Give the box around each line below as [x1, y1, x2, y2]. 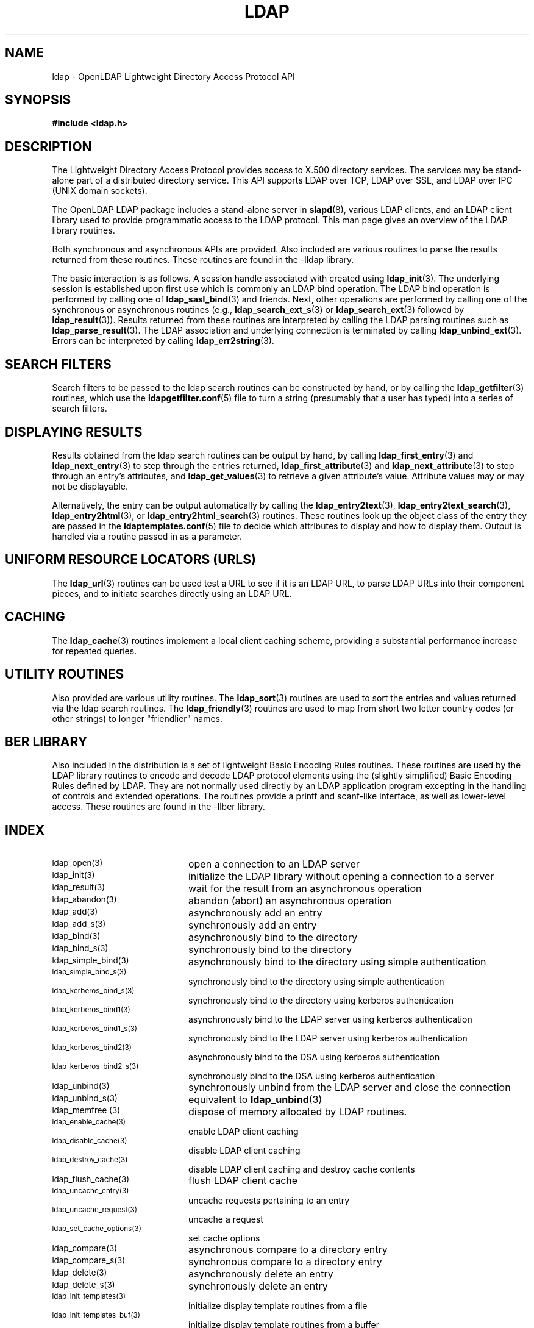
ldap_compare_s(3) [52, 1255, 126, 1266]
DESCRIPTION [5, 138, 92, 154]
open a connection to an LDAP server [188, 858, 360, 871]
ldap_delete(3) [52, 1268, 107, 1278]
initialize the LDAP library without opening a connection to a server [188, 870, 494, 883]
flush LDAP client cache [188, 1174, 298, 1187]
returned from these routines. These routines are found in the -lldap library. [52, 254, 354, 265]
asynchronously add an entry [188, 907, 322, 919]
